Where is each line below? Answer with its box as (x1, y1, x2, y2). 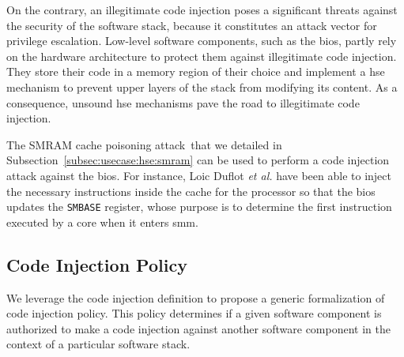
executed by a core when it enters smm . (6, 213, 198, 230)
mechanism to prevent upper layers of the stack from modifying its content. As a (6, 78, 398, 95)
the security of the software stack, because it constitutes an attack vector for (6, 17, 377, 33)
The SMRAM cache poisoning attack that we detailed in (6, 136, 282, 152)
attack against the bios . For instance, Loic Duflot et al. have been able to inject (6, 167, 392, 183)
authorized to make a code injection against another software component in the (6, 320, 391, 336)
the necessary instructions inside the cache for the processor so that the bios (6, 182, 376, 199)
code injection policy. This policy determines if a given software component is (6, 305, 382, 321)
